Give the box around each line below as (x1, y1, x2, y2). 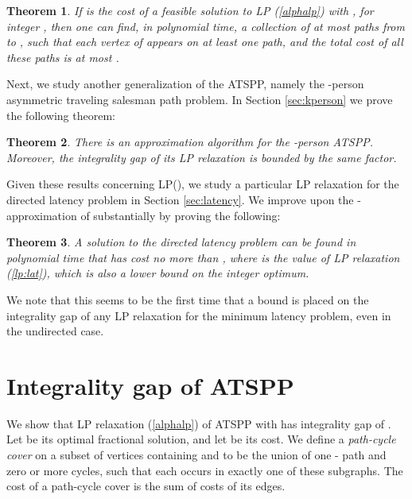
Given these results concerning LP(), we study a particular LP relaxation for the (6, 176, 399, 192)
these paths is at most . (6, 48, 119, 65)
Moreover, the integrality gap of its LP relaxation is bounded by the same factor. (6, 149, 397, 165)
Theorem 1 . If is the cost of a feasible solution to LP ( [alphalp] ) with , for (6, 2, 374, 18)
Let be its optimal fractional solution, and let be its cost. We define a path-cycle (6, 431, 396, 447)
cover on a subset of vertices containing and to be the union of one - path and (6, 447, 387, 462)
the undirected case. (6, 323, 104, 339)
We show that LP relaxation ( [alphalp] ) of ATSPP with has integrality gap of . (6, 415, 391, 431)
